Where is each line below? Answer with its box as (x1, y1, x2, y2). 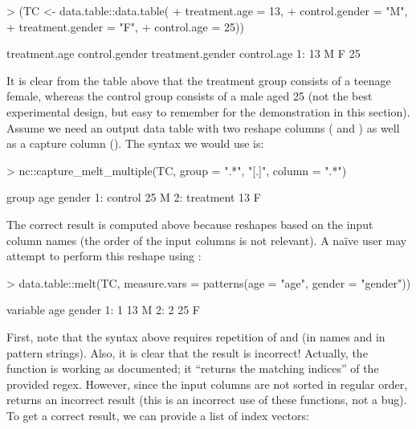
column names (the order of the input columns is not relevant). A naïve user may (6, 231, 407, 248)
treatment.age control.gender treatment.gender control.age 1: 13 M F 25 (6, 45, 361, 62)
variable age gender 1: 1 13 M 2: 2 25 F (6, 301, 200, 318)
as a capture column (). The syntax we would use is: (6, 135, 264, 152)
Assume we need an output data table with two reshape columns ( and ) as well (6, 119, 400, 136)
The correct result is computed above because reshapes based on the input (6, 215, 373, 232)
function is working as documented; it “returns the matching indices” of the (6, 360, 379, 377)
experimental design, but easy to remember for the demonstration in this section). (6, 103, 410, 120)
